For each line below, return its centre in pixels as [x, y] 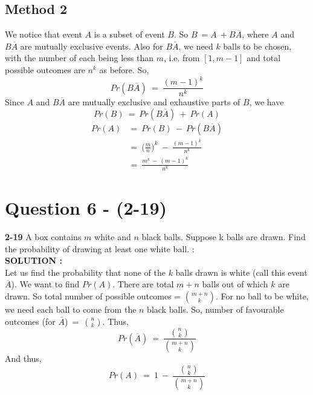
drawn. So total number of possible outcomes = [93, 295]
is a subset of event [129, 34]
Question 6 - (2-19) [86, 208]
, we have [266, 102]
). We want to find [45, 284]
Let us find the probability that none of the [85, 272]
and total [264, 58]
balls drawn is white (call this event [241, 272]
